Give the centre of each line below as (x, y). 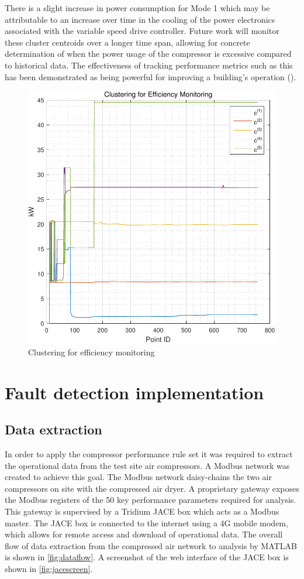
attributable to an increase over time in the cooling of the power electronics (140, 19)
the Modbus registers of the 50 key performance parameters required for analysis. (151, 500)
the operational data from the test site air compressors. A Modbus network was (147, 465)
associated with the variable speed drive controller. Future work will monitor (142, 31)
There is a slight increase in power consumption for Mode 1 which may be (137, 8)
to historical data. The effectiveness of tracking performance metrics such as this (149, 65)
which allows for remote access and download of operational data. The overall (144, 534)
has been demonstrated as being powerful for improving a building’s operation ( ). (151, 76)
